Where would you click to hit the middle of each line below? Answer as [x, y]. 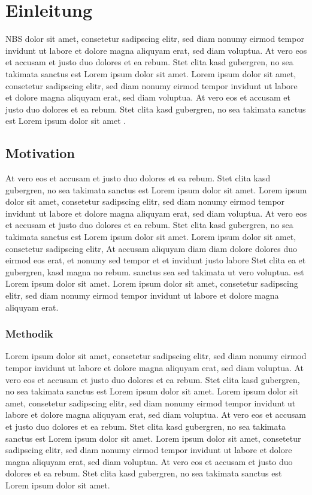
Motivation [40, 153]
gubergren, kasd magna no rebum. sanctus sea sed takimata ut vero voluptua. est [155, 271]
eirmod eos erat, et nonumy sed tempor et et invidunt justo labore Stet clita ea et [156, 260]
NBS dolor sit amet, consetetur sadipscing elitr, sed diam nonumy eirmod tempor [155, 39]
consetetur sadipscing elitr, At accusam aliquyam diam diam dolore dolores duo [152, 248]
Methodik [29, 334]
